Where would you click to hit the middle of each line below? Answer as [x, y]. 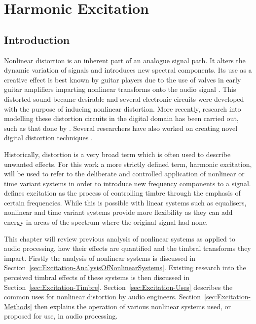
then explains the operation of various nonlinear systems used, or [133, 306]
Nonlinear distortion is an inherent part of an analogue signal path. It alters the [125, 60]
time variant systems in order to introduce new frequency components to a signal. [128, 183]
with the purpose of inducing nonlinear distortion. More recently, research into [123, 108]
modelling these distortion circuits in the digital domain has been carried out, [121, 118]
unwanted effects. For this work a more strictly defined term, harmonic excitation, [128, 164]
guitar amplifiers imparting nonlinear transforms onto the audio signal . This [120, 89]
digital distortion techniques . [48, 138]
